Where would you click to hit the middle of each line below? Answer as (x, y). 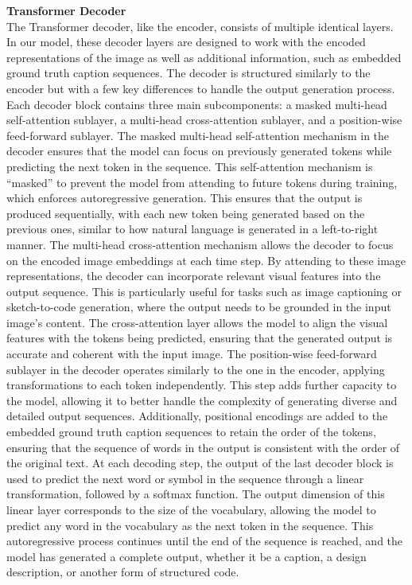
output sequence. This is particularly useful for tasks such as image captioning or (204, 291)
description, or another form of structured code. (123, 572)
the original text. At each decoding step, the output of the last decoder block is (200, 463)
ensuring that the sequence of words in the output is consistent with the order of (203, 447)
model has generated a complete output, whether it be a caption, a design (187, 556)
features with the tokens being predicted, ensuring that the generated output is (200, 338)
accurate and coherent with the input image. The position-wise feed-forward (192, 354)
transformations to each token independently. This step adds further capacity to (202, 385)
